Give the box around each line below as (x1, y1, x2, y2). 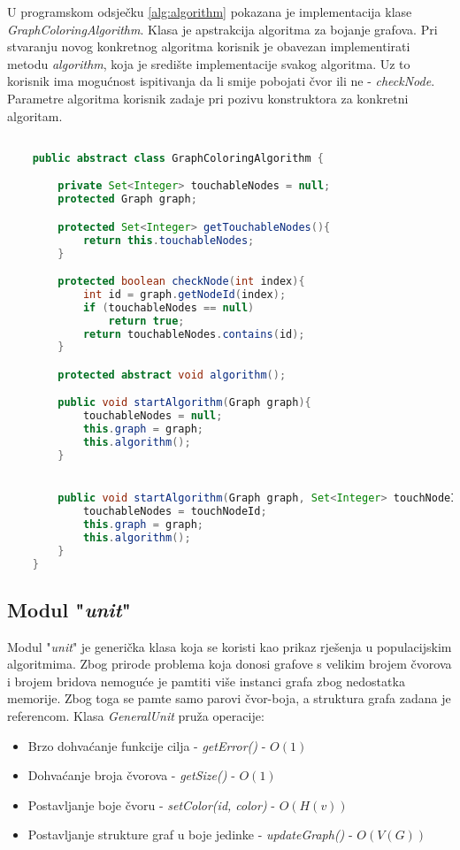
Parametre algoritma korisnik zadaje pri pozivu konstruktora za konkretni (7, 88, 409, 107)
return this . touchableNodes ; (82, 234, 255, 247)
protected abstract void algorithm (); (57, 368, 287, 381)
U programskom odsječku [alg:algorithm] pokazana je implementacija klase (7, 3, 412, 20)
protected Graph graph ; (57, 193, 197, 206)
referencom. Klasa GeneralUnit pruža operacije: (7, 706, 264, 724)
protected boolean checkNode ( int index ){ (57, 275, 305, 288)
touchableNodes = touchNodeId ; (82, 505, 267, 518)
